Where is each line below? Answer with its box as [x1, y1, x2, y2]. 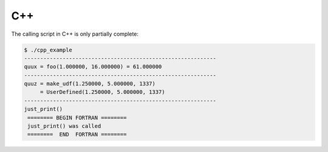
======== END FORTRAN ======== [27, 131, 127, 138]
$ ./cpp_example [24, 46, 73, 53]
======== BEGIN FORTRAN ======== [27, 114, 127, 121]
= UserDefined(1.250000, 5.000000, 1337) [39, 88, 165, 96]
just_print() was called [27, 123, 101, 130]
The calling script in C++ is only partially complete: [11, 30, 139, 38]
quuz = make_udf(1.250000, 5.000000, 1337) [24, 81, 156, 87]
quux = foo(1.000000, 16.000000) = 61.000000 [24, 64, 162, 70]
